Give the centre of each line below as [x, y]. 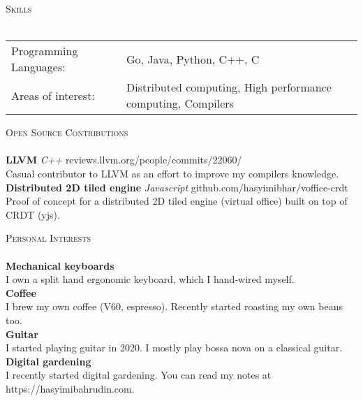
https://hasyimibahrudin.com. [70, 388]
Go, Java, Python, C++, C [193, 59]
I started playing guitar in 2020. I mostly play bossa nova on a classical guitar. [174, 348]
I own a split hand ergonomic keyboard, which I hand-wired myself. [150, 279]
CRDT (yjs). [33, 214]
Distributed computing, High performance [229, 87]
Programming [45, 51]
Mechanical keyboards [60, 265]
